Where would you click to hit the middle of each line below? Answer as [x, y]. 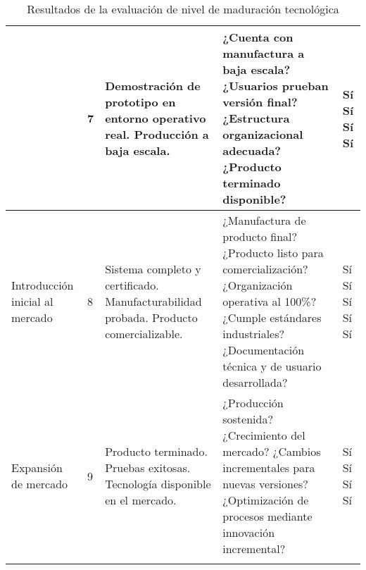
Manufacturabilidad [153, 301]
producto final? [260, 236]
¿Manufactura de [264, 220]
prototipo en [140, 102]
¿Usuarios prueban [276, 86]
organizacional [263, 134]
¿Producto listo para [273, 253]
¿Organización [258, 285]
